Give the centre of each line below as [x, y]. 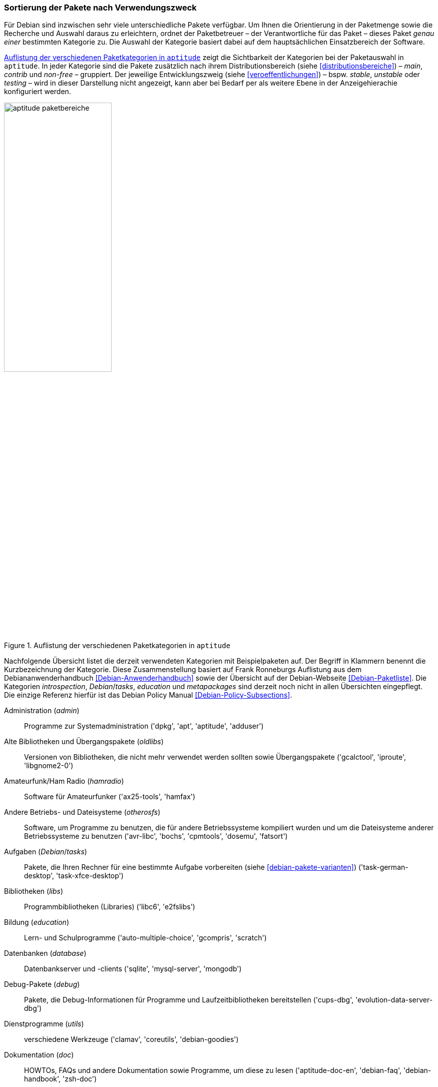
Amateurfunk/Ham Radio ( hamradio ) [64, 781]
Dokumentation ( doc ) [39, 1055]
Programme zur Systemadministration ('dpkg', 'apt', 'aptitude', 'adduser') [144, 726]
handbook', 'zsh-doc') [61, 1079]
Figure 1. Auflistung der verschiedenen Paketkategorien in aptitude [117, 646]
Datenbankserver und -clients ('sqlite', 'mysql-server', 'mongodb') [133, 969]
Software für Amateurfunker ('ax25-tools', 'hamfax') [110, 797]
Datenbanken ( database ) [45, 953]
